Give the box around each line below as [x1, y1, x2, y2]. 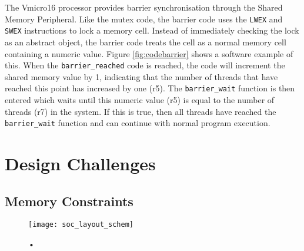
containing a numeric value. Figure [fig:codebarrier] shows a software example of [5, 47, 293, 60]
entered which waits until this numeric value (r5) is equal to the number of [5, 94, 275, 105]
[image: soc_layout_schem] [28, 220, 133, 229]
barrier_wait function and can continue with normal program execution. [5, 117, 270, 129]
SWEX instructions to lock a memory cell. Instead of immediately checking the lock [5, 24, 299, 37]
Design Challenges [5, 151, 156, 176]
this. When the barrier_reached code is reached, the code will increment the [5, 59, 285, 71]
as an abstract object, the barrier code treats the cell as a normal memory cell [5, 35, 286, 48]
